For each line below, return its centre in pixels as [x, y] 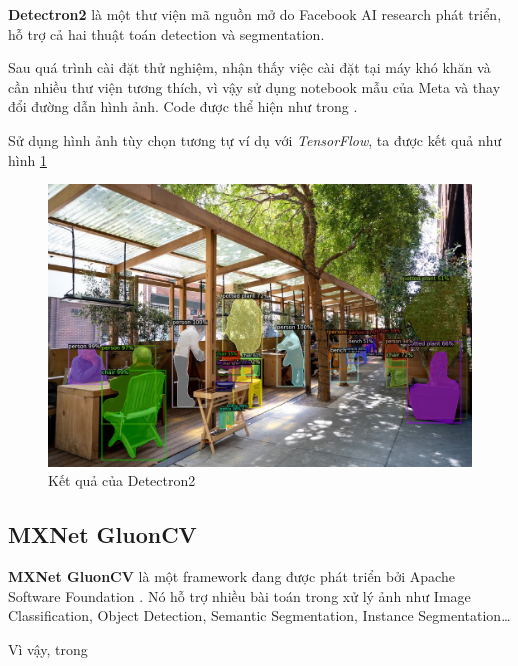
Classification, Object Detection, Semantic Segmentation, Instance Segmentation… [259, 615]
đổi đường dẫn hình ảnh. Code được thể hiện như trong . [183, 106]
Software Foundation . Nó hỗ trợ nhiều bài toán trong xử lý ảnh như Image [239, 595]
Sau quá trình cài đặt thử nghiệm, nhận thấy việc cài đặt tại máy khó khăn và [249, 67]
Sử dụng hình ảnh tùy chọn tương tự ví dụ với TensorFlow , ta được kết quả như [255, 139]
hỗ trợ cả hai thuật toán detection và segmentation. [166, 33]
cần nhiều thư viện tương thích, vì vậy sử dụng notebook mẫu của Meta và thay [254, 86]
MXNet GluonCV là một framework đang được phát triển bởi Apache [231, 575]
